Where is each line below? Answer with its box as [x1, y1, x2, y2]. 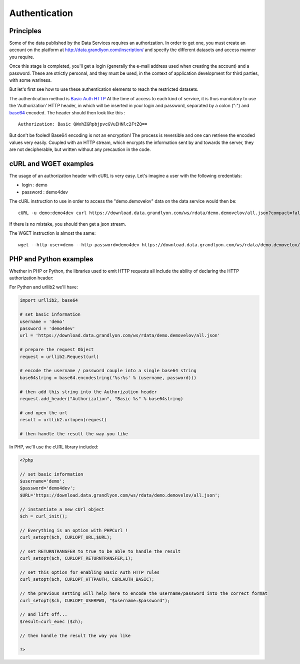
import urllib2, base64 [19, 297, 78, 303]
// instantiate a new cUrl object [19, 507, 104, 512]
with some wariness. [9, 77, 52, 83]
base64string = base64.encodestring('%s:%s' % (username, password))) [19, 375, 197, 381]
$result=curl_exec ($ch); [19, 618, 83, 624]
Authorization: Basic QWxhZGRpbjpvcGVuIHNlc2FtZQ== [18, 121, 147, 127]
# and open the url [19, 410, 67, 416]
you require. [9, 54, 34, 60]
